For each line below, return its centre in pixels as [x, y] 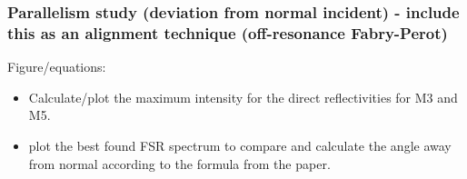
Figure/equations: [57, 67]
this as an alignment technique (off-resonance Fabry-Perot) [228, 32]
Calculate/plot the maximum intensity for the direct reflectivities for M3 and [243, 97]
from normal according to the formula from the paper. [179, 163]
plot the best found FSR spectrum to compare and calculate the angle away [240, 145]
